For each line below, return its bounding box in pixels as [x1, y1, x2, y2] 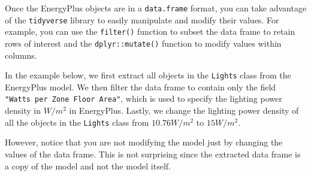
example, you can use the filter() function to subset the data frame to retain [5, 25, 295, 38]
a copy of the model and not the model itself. [5, 159, 171, 172]
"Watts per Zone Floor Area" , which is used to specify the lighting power [5, 92, 282, 105]
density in [5, 104, 41, 117]
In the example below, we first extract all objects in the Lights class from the [5, 69, 291, 81]
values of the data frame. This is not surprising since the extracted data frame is [5, 147, 301, 160]
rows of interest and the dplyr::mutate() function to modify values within [5, 37, 282, 49]
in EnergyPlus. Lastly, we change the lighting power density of [69, 104, 299, 117]
